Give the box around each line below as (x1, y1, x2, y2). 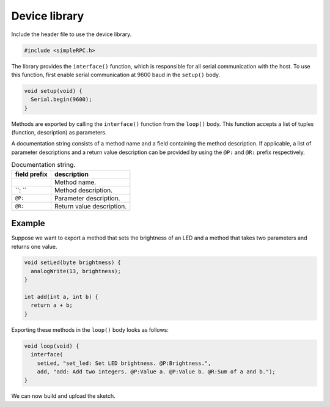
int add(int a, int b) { (24, 293, 99, 301)
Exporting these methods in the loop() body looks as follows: (11, 326, 169, 333)
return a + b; (31, 302, 73, 309)
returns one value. (11, 243, 57, 250)
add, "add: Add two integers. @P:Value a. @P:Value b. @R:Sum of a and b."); (37, 368, 276, 375)
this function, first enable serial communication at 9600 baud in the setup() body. (11, 71, 221, 78)
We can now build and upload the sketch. (11, 392, 116, 400)
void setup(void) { (24, 87, 82, 94)
